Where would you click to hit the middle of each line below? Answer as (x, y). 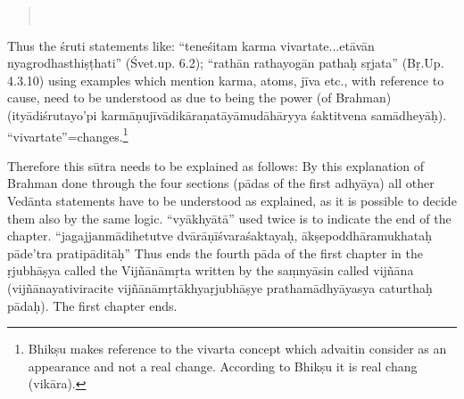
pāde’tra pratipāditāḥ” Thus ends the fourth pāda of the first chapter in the (215, 252)
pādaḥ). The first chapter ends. (92, 305)
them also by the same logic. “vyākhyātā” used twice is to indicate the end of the (229, 218)
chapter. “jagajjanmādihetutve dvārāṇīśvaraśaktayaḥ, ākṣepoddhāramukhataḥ (220, 236)
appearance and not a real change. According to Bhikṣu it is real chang (223, 366)
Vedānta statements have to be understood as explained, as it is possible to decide (232, 200)
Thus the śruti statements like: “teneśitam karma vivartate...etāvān (191, 45)
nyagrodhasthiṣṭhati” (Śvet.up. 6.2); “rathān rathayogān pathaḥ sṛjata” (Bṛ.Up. (226, 63)
